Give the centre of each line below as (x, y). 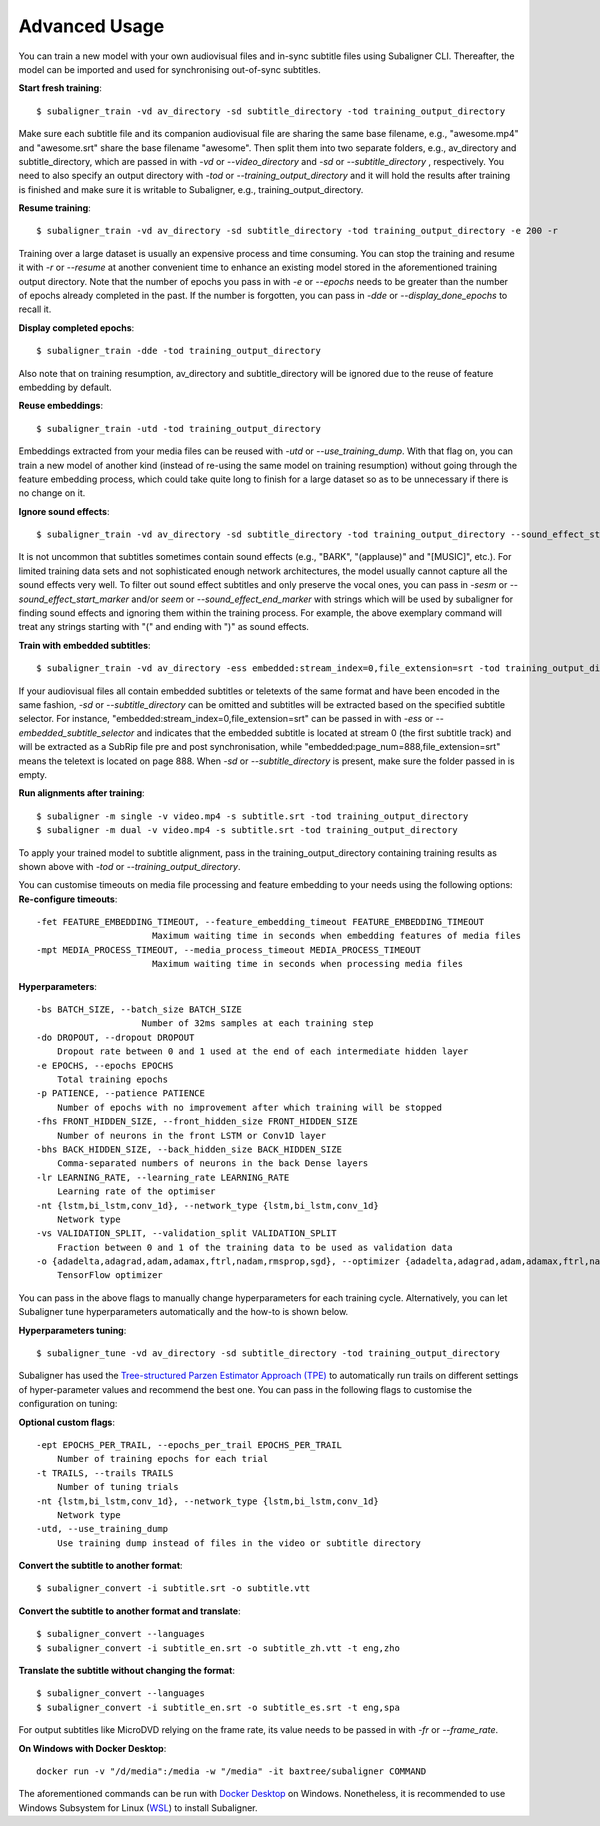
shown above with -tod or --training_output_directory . (129, 866)
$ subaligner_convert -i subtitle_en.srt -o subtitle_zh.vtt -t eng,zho (218, 1648)
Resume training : (55, 208)
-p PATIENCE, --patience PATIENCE (120, 1093)
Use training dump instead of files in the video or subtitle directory (239, 1543)
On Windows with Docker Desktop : (92, 1748)
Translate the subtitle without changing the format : (126, 1671)
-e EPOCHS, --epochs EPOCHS (105, 1065)
